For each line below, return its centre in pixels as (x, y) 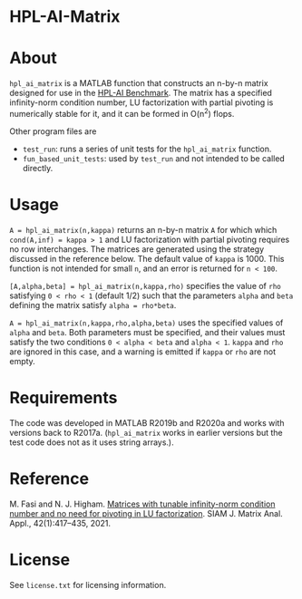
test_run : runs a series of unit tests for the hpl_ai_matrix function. (147, 149)
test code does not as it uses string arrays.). (92, 442)
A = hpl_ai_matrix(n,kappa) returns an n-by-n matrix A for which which (143, 229)
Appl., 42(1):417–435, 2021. (60, 523)
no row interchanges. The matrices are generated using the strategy (137, 249)
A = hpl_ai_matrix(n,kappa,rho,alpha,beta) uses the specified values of (146, 323)
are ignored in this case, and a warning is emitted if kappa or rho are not (143, 352)
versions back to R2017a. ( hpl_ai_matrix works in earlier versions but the (146, 432)
